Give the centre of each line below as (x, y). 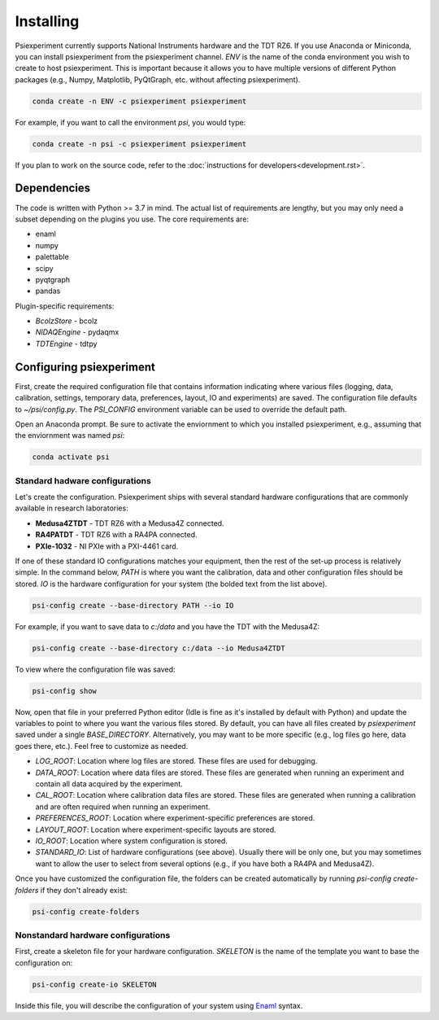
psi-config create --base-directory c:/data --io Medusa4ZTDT (159, 648)
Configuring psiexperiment (85, 367)
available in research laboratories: (72, 508)
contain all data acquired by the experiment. (109, 784)
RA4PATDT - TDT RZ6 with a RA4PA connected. (117, 535)
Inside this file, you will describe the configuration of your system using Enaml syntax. (159, 1005)
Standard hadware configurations (83, 480)
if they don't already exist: (84, 890)
